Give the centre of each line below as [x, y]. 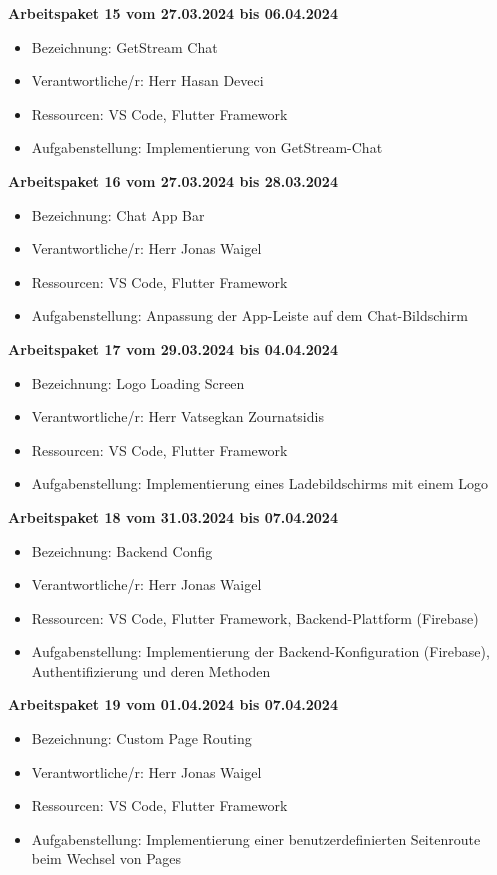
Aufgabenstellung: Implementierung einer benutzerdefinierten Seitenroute [256, 838]
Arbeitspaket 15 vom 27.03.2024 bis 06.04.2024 [173, 13]
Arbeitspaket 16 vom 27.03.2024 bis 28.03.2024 [173, 180]
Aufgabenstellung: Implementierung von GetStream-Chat [207, 147]
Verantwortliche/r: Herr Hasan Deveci [147, 80]
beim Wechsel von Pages [106, 858]
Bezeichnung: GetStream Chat [124, 46]
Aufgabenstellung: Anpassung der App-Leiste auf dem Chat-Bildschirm [249, 315]
